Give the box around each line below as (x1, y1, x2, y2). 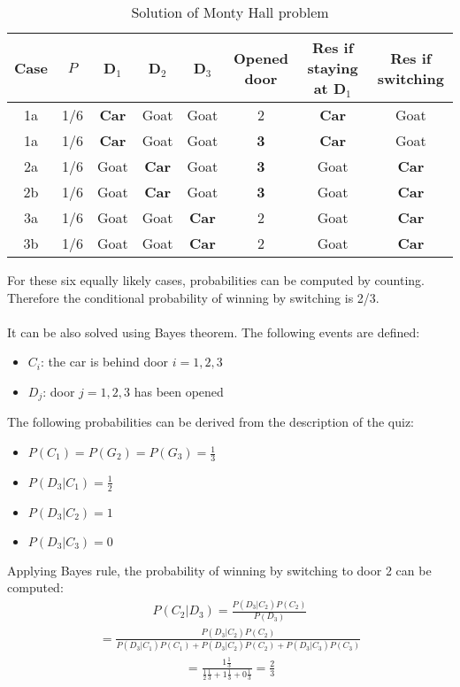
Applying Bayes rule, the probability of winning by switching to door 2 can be (7, 560, 432, 579)
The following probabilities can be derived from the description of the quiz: (7, 413, 415, 431)
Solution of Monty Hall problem (131, 2, 329, 22)
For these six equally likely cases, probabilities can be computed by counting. (7, 271, 425, 289)
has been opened (134, 382, 224, 400)
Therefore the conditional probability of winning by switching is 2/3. (7, 288, 379, 306)
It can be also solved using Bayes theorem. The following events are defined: (7, 322, 420, 341)
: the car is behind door (40, 352, 169, 371)
